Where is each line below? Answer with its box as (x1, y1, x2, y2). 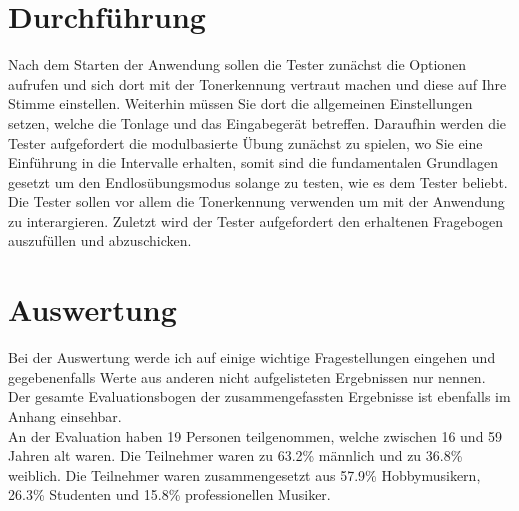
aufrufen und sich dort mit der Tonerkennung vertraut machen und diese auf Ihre (8, 73, 507, 94)
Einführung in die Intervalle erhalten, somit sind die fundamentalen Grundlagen (8, 152, 498, 173)
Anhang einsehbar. (8, 405, 122, 426)
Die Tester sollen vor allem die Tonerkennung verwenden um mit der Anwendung (8, 191, 505, 212)
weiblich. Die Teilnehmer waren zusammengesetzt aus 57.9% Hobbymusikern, (8, 464, 481, 485)
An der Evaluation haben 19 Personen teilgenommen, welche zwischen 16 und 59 (8, 425, 503, 446)
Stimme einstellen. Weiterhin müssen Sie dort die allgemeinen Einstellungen (8, 93, 473, 114)
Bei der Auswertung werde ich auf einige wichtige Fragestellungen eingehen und (8, 347, 496, 368)
